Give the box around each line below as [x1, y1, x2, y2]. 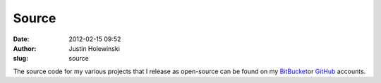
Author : [13, 44, 37, 52]
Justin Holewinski [68, 44, 120, 52]
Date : [13, 35, 30, 43]
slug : [13, 54, 28, 63]
